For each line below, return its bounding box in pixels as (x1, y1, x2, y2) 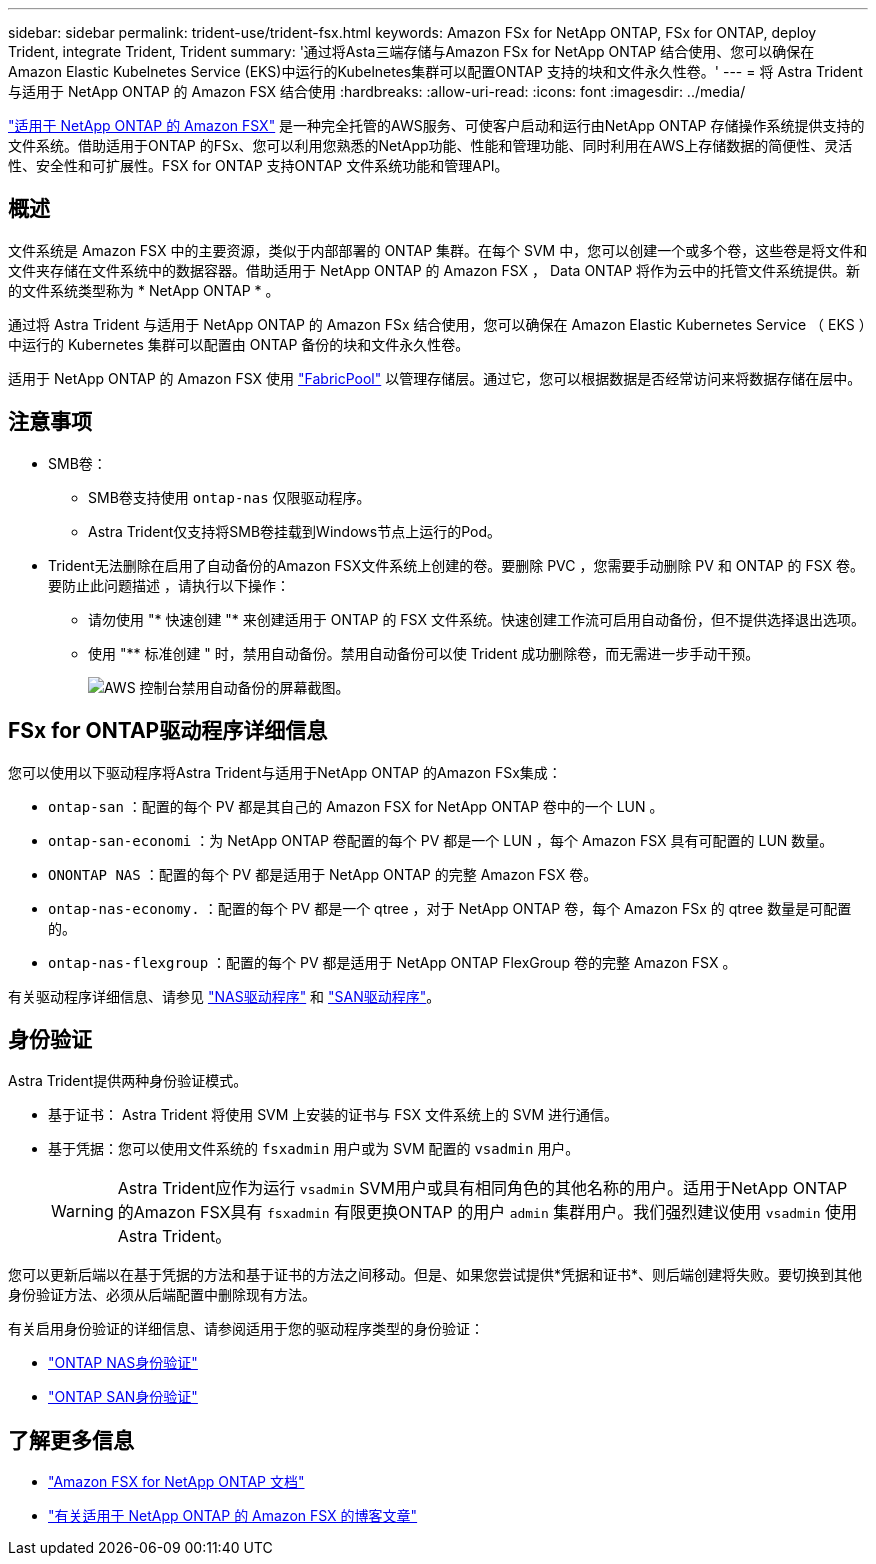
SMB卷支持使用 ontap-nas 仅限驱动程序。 (88, 488, 371, 506)
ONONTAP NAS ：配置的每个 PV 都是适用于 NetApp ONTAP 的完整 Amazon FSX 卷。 (48, 865, 598, 883)
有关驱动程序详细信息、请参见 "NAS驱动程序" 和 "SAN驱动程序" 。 (8, 987, 441, 1005)
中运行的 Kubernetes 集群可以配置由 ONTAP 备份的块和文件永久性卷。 (8, 335, 470, 353)
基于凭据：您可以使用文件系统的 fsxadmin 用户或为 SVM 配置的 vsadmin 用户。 (48, 1140, 580, 1158)
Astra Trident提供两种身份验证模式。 (8, 1072, 248, 1090)
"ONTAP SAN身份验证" (48, 1388, 198, 1406)
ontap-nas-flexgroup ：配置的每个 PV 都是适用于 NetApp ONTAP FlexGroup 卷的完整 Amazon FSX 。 (48, 953, 737, 971)
